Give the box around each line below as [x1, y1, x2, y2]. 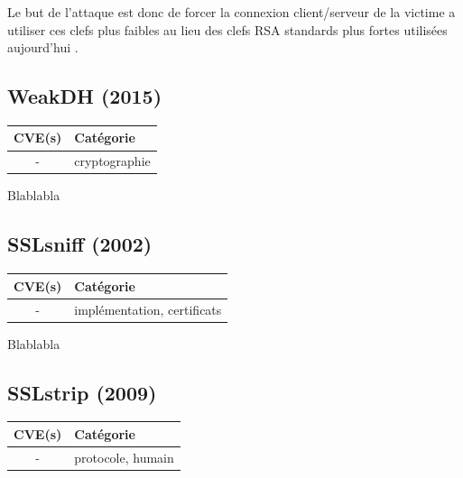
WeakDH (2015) [7, 82, 162, 110]
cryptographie [74, 152, 151, 170]
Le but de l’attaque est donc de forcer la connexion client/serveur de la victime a [7, 3, 456, 21]
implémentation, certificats [74, 299, 222, 318]
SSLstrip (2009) [7, 378, 157, 406]
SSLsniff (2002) [7, 230, 153, 258]
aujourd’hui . [7, 38, 79, 57]
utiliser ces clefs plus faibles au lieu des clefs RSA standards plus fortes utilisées [7, 20, 448, 39]
